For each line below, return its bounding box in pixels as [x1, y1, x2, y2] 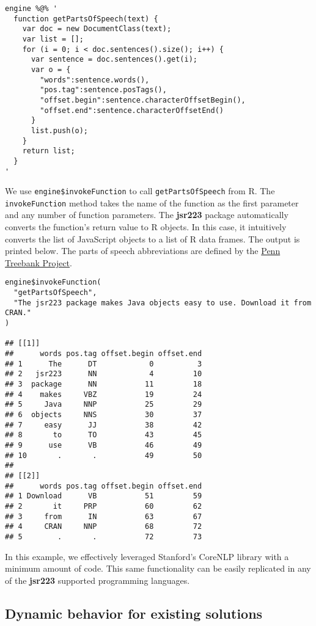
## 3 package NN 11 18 [5, 380, 202, 388]
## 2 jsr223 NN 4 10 [5, 369, 202, 379]
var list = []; [22, 34, 84, 43]
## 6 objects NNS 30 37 [5, 410, 202, 419]
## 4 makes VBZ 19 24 [5, 390, 202, 399]
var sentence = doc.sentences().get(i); [31, 55, 197, 64]
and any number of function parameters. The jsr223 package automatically [5, 208, 288, 221]
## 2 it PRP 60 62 [5, 501, 202, 511]
